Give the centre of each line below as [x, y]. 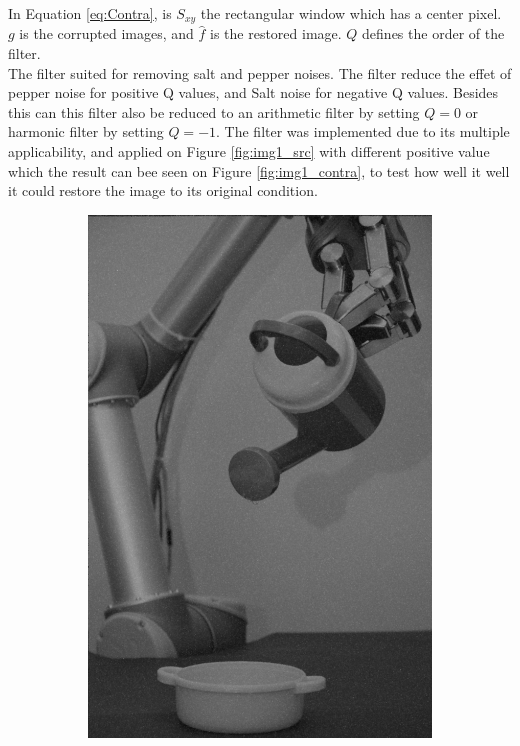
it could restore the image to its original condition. [163, 190]
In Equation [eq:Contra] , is [90, 13]
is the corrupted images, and [106, 33]
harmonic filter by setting [86, 131]
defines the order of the [433, 33]
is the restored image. [276, 33]
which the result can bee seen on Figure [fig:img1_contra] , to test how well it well [259, 170]
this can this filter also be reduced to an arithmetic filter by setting [214, 111]
